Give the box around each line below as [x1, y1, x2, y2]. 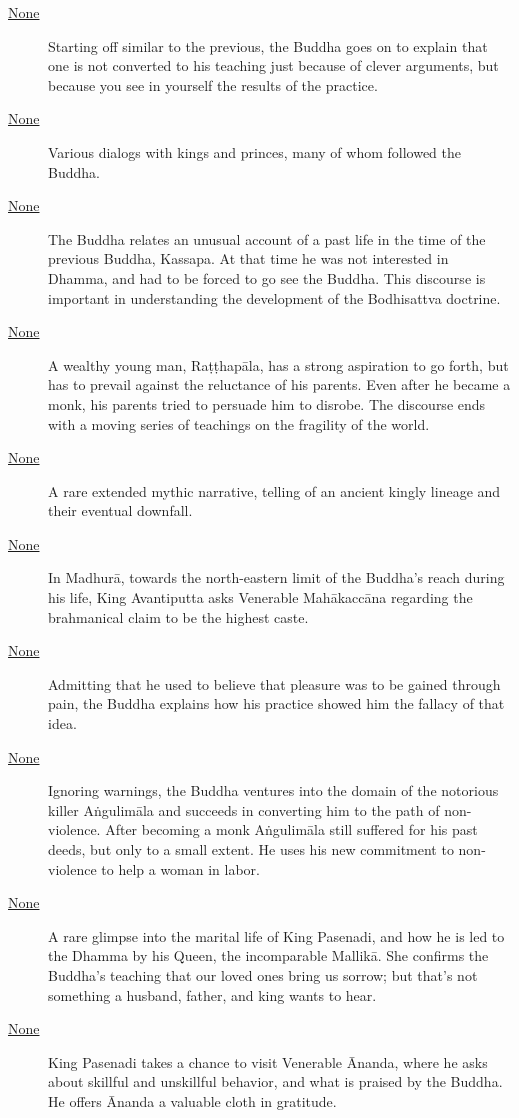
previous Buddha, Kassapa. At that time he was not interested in [48, 248, 449, 269]
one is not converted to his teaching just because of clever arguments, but [48, 55, 499, 76]
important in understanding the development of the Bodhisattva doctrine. [48, 287, 501, 308]
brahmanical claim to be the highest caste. [48, 606, 309, 627]
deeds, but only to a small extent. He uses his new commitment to [48, 839, 454, 859]
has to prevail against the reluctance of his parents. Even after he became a [48, 374, 511, 395]
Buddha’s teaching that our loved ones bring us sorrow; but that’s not [48, 964, 478, 985]
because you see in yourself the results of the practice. [48, 74, 378, 95]
